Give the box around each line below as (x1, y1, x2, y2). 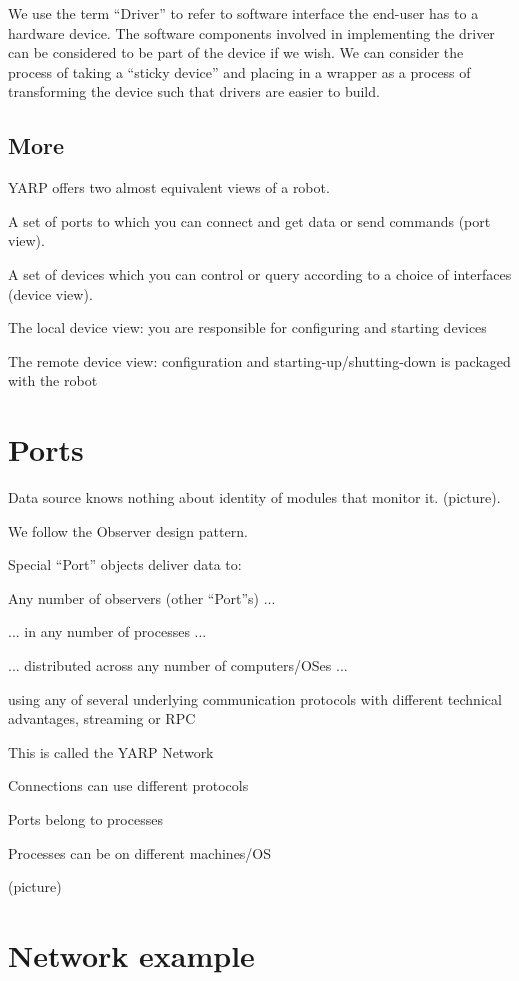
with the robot (8, 370, 98, 391)
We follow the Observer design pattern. (8, 520, 248, 541)
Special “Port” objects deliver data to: (8, 554, 242, 575)
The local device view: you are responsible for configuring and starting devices (8, 317, 487, 338)
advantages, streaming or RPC (8, 708, 196, 729)
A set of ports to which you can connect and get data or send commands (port (8, 210, 491, 231)
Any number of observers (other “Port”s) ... (8, 587, 276, 608)
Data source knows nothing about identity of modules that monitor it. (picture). (8, 487, 501, 508)
